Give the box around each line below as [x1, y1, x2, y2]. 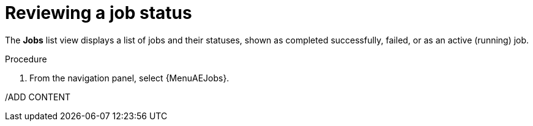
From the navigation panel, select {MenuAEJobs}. [29, 72, 229, 83]
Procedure [5, 53, 47, 64]
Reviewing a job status [5, 2, 192, 23]
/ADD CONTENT [5, 91, 71, 102]
